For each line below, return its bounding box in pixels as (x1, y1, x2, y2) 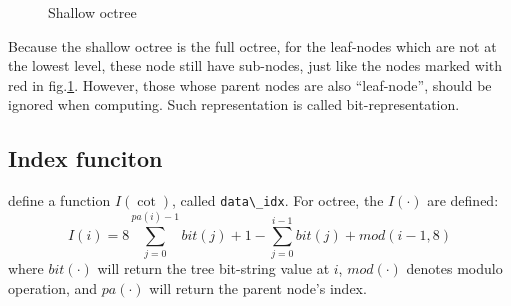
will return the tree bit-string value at (97, 257, 330, 278)
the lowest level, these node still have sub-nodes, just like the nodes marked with (8, 55, 503, 76)
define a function (8, 190, 111, 211)
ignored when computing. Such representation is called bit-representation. (8, 94, 460, 115)
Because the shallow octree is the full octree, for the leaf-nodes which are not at (8, 35, 497, 56)
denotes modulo (406, 257, 503, 278)
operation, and (8, 277, 98, 298)
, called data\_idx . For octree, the (172, 190, 384, 211)
